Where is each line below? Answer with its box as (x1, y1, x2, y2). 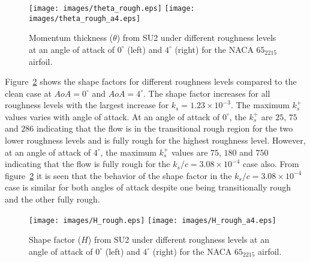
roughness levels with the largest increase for (5, 99, 169, 111)
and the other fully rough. (5, 193, 100, 206)
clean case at (5, 87, 52, 99)
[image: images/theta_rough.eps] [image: (29, 4, 195, 13)
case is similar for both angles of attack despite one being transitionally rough (5, 181, 291, 193)
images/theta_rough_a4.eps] (29, 14, 141, 23)
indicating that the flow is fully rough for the (5, 157, 170, 170)
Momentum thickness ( (29, 31, 113, 44)
